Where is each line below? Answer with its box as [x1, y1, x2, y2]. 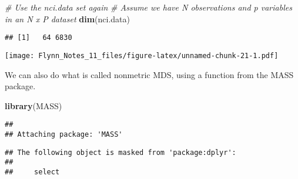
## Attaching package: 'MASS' [5, 130, 123, 139]
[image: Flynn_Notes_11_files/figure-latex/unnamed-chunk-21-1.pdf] [5, 51, 279, 60]
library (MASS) [5, 99, 62, 112]
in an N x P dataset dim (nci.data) [5, 12, 130, 25]
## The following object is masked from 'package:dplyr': [5, 148, 236, 157]
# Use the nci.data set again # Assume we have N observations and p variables [5, 1, 292, 13]
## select [5, 167, 60, 176]
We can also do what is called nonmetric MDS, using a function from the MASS [5, 68, 294, 80]
